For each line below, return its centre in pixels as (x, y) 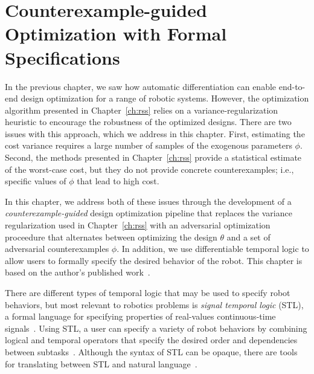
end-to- (292, 86)
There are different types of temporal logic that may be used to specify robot (148, 292)
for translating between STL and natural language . (101, 363)
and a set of (248, 237)
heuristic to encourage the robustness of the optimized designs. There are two (148, 122)
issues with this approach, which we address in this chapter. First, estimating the (155, 133)
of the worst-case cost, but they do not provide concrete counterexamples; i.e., (149, 169)
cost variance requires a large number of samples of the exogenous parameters (149, 145)
